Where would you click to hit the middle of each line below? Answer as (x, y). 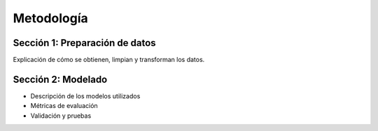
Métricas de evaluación (64, 106)
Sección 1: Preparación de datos (85, 43)
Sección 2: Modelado (60, 79)
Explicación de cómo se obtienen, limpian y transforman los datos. (109, 60)
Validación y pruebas (61, 116)
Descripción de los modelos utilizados (85, 96)
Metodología (51, 18)
